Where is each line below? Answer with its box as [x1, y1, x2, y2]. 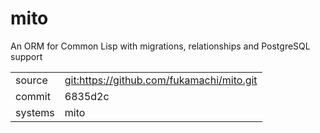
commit [15, 89, 51, 103]
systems [15, 105, 55, 119]
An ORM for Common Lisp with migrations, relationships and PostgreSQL [10, 40, 311, 52]
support [10, 50, 43, 62]
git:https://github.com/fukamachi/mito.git [64, 73, 258, 87]
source [15, 73, 48, 87]
